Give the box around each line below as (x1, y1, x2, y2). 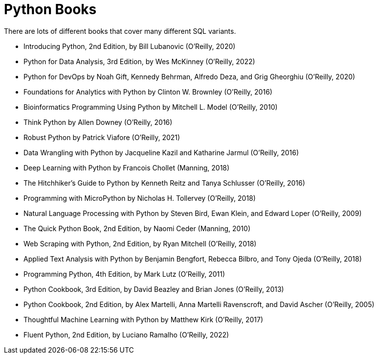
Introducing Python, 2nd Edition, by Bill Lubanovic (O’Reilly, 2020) (23, 42, 236, 50)
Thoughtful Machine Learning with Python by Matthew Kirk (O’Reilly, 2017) (23, 315, 264, 324)
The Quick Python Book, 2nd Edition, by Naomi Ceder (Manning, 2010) (23, 224, 251, 233)
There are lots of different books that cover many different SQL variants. (4, 26, 236, 35)
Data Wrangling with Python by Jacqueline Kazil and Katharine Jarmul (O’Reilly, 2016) (23, 148, 299, 157)
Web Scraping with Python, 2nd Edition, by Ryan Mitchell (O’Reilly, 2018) (23, 239, 257, 248)
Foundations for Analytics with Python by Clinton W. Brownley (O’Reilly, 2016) (23, 87, 272, 96)
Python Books (4, 1, 97, 18)
